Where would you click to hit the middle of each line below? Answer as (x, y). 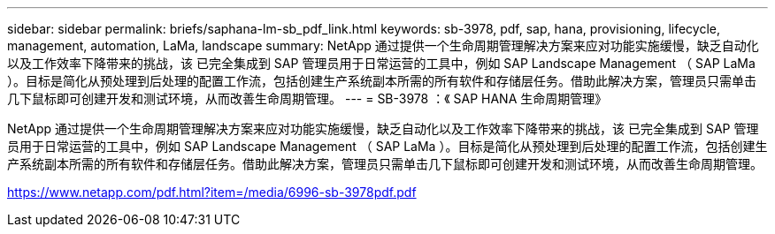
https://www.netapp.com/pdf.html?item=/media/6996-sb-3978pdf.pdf (212, 192)
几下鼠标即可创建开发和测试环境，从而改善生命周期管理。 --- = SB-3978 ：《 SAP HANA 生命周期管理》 (307, 98)
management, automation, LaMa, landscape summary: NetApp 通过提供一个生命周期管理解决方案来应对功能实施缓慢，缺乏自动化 (383, 45)
